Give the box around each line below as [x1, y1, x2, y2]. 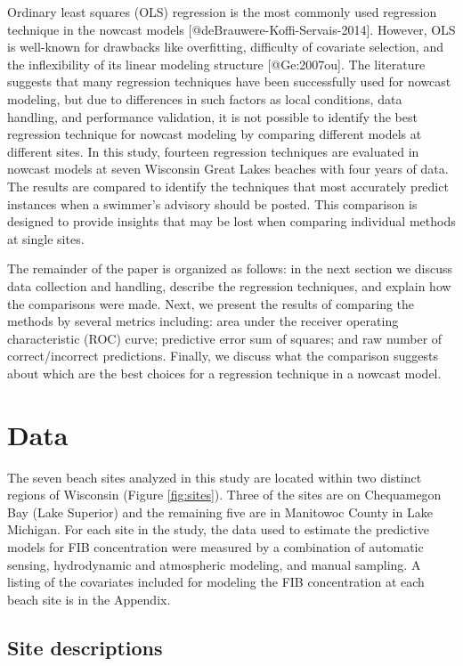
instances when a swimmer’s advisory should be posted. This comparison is [7, 194, 418, 213]
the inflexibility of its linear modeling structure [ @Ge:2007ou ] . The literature [7, 54, 426, 73]
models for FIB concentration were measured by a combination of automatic [7, 537, 424, 556]
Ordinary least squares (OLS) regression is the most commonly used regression [7, 3, 437, 20]
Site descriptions [7, 633, 163, 661]
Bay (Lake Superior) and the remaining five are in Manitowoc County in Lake [7, 502, 433, 521]
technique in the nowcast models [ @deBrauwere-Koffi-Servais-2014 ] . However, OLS [7, 20, 456, 38]
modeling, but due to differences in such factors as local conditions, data [7, 89, 402, 108]
